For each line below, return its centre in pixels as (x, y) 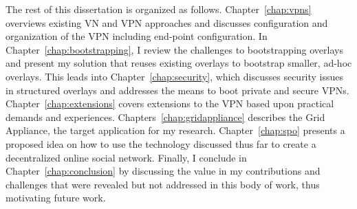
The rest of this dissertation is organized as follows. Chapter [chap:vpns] (159, 9)
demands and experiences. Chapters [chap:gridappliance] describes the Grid (165, 117)
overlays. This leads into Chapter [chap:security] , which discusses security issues (175, 76)
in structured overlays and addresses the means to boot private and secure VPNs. (177, 90)
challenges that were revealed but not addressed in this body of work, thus (163, 184)
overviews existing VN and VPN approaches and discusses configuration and (167, 22)
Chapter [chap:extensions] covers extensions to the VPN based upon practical (170, 103)
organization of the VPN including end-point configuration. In (137, 36)
